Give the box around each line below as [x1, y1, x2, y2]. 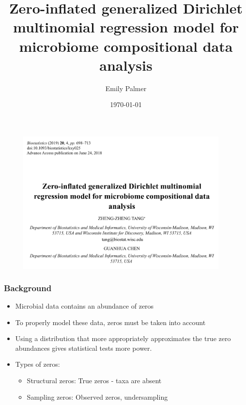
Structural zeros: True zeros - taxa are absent [27, 375, 162, 386]
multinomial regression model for [13, 17, 239, 37]
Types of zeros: [15, 359, 60, 369]
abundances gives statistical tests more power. [15, 343, 152, 353]
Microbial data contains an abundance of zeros [15, 301, 154, 311]
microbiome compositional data [19, 36, 233, 56]
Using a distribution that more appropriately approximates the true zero [15, 333, 231, 343]
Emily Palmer [105, 83, 147, 93]
